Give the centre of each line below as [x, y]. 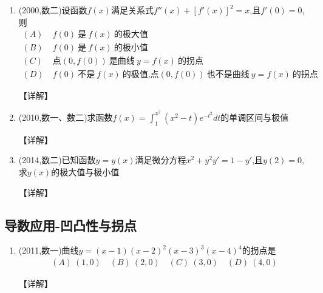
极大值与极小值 [90, 171]
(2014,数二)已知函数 [57, 160]
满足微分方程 [161, 160]
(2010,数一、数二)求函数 [66, 117]
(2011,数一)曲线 [49, 250]
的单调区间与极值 [255, 117]
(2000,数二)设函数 [53, 10]
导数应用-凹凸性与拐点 [71, 225]
